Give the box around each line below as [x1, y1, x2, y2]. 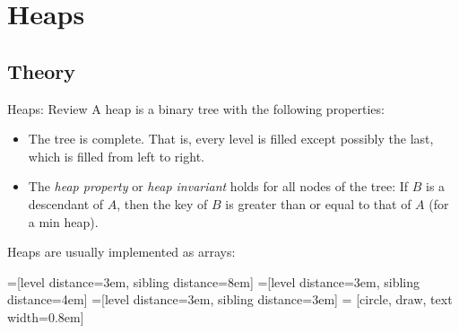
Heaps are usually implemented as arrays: [7, 242, 236, 261]
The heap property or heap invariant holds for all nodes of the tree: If [28, 177, 409, 196]
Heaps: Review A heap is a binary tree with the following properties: [7, 99, 385, 118]
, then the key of [117, 194, 208, 213]
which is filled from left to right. [28, 146, 204, 165]
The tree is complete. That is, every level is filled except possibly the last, [28, 129, 434, 148]
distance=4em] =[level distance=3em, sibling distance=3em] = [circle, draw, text [7, 290, 453, 309]
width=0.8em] [7, 307, 84, 326]
